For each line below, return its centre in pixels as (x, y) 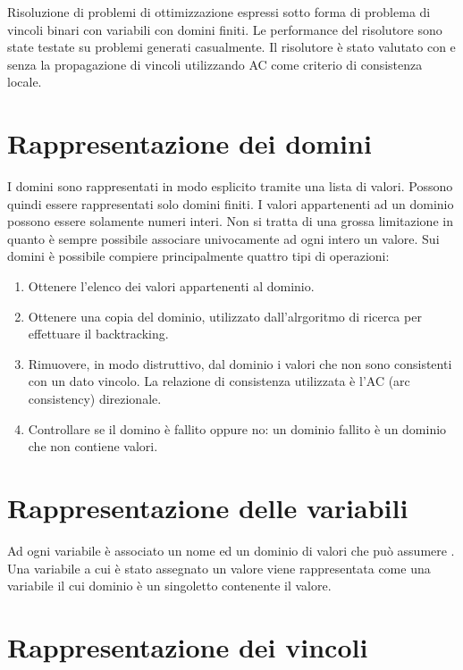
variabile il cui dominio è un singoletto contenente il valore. (169, 586)
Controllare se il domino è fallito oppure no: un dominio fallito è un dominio (237, 428)
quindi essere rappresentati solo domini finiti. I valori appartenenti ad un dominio (231, 203)
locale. (25, 82)
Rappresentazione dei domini (189, 143)
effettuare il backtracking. (98, 334)
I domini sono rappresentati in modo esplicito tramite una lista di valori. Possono (230, 186)
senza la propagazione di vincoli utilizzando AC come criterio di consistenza (215, 64)
